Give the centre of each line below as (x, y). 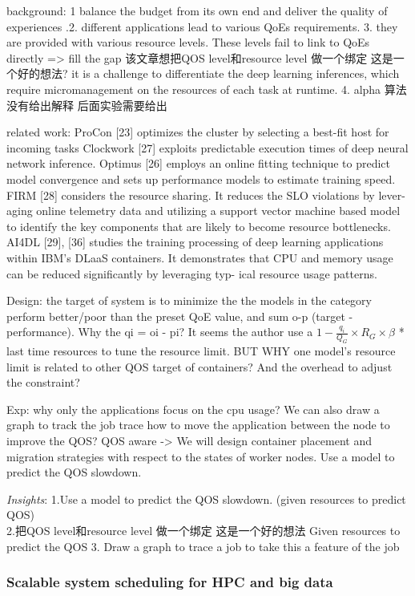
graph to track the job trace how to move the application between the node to (198, 425)
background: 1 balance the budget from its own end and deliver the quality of (197, 10)
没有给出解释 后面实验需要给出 (87, 105)
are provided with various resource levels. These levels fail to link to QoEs (188, 42)
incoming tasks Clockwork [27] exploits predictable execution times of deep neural (207, 147)
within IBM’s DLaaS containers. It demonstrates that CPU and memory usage (200, 257)
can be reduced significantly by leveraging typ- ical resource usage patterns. (192, 273)
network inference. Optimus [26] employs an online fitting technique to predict (199, 163)
